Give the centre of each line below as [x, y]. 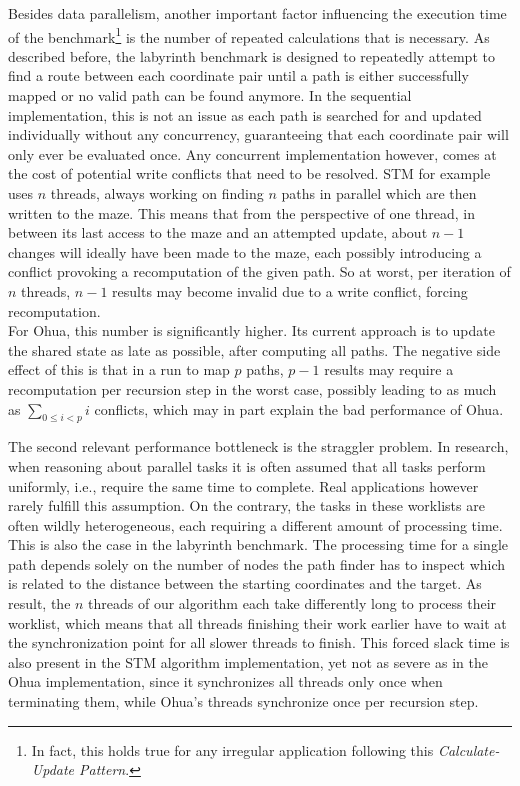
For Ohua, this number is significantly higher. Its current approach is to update [251, 330]
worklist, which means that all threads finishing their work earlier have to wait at [257, 622]
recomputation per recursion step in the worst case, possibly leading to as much [252, 388]
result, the [39, 603]
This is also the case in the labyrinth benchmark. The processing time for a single [258, 544]
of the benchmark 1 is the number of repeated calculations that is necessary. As [249, 35]
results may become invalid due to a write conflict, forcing [290, 290]
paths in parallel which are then [379, 193]
